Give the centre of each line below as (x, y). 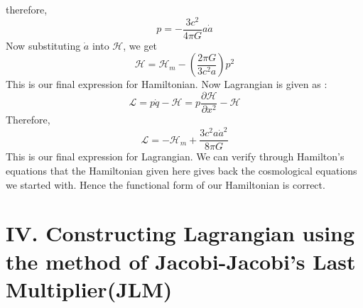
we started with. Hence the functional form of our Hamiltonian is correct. (166, 184)
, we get (140, 45)
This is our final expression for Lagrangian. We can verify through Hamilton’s (175, 156)
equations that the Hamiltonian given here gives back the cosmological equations (181, 170)
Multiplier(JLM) (89, 288)
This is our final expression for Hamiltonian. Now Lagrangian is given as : (167, 84)
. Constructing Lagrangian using (193, 233)
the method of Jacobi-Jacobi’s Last (181, 261)
